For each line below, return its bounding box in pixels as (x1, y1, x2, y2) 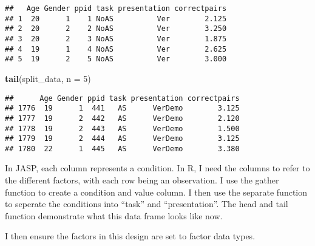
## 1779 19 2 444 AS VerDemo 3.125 (5, 134, 240, 143)
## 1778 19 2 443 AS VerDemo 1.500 (5, 124, 240, 133)
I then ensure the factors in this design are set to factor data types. (5, 230, 256, 242)
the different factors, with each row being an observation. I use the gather (5, 174, 279, 186)
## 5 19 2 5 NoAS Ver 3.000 (5, 55, 227, 64)
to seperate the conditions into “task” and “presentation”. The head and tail (5, 197, 288, 210)
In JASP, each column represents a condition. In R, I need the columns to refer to (5, 162, 310, 174)
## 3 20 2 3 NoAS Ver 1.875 (5, 34, 227, 43)
